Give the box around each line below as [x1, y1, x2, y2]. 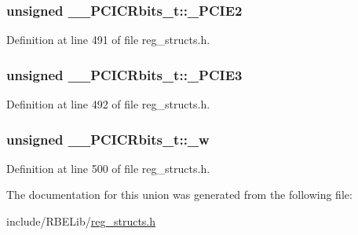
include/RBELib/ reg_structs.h [6, 213, 156, 229]
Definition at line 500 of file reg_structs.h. [6, 160, 210, 176]
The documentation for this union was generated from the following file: [6, 186, 353, 203]
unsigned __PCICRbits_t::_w [6, 129, 210, 149]
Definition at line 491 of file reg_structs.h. [6, 31, 210, 48]
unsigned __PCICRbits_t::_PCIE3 [6, 64, 243, 84]
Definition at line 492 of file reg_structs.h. [6, 96, 210, 112]
